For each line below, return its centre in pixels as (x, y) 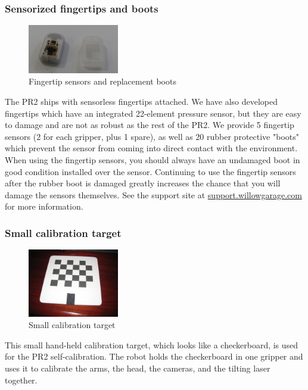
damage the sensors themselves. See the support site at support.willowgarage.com (153, 194)
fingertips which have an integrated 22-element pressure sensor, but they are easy (153, 113)
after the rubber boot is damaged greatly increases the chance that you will (143, 183)
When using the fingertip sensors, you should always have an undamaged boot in (153, 160)
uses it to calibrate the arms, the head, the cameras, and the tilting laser (138, 368)
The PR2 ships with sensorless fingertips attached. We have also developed (141, 102)
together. (21, 380)
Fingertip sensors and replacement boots (102, 81)
